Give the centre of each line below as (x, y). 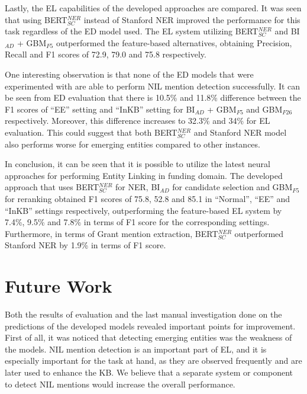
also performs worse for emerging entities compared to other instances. (133, 144)
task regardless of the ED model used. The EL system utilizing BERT (132, 31)
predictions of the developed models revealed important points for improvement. (150, 326)
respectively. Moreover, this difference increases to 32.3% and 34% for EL (138, 121)
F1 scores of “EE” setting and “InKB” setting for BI (100, 109)
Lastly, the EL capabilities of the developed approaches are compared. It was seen (153, 8)
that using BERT (36, 19)
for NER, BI (138, 187)
